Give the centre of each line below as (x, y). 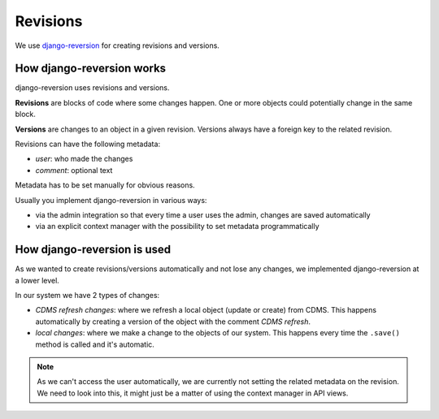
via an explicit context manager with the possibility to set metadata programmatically (178, 227)
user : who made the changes (84, 159)
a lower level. (37, 280)
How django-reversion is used (93, 250)
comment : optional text (74, 170)
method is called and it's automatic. (95, 344)
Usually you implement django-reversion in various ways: (111, 200)
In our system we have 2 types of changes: (87, 296)
